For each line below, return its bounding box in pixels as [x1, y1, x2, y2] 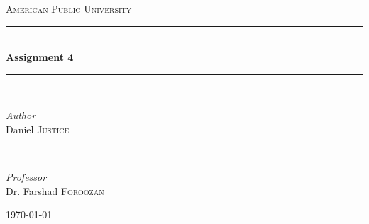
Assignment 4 [6, 50, 74, 65]
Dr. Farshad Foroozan [6, 183, 104, 198]
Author [6, 108, 36, 123]
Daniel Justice [6, 121, 70, 136]
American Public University [6, 1, 132, 16]
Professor [6, 169, 47, 184]
